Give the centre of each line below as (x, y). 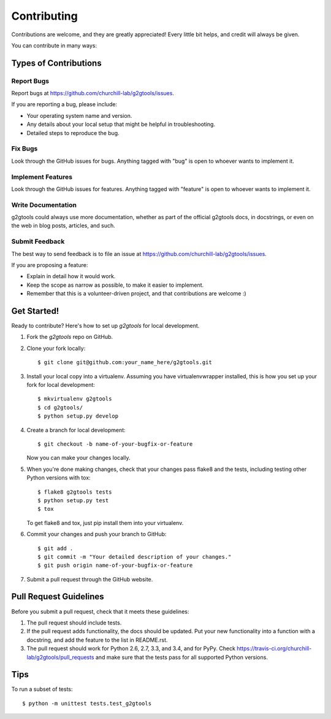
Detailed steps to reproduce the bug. (73, 133)
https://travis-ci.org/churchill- (274, 648)
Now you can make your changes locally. (78, 458)
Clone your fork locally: (56, 348)
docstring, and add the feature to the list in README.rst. (97, 640)
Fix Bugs (25, 149)
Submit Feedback (38, 241)
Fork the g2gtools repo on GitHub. (70, 337)
